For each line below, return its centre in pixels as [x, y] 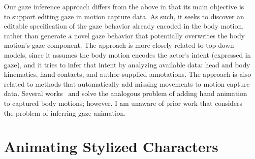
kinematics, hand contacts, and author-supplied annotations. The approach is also [127, 74]
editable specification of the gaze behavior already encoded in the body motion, [124, 26]
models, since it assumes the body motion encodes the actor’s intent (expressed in [127, 54]
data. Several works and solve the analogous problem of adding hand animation [126, 93]
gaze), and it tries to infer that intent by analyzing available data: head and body [127, 64]
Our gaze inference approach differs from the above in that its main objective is [124, 6]
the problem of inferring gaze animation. [65, 112]
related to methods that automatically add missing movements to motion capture [127, 83]
